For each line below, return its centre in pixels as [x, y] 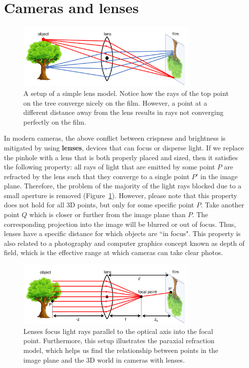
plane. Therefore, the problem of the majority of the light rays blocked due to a [123, 186]
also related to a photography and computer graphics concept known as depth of [124, 243]
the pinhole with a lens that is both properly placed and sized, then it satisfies [121, 157]
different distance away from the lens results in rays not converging [124, 112]
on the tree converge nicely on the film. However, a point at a [115, 102]
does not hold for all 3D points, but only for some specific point [99, 205]
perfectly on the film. [55, 121]
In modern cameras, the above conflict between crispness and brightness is [115, 138]
